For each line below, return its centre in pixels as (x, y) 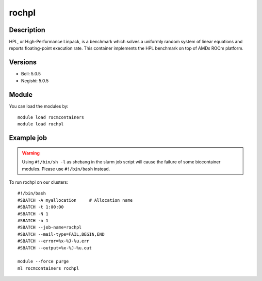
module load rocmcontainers (51, 117)
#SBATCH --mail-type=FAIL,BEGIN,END (61, 234)
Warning (31, 153)
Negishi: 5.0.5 (35, 81)
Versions (23, 62)
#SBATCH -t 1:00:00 (41, 207)
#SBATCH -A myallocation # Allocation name (75, 200)
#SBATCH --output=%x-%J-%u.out (55, 248)
